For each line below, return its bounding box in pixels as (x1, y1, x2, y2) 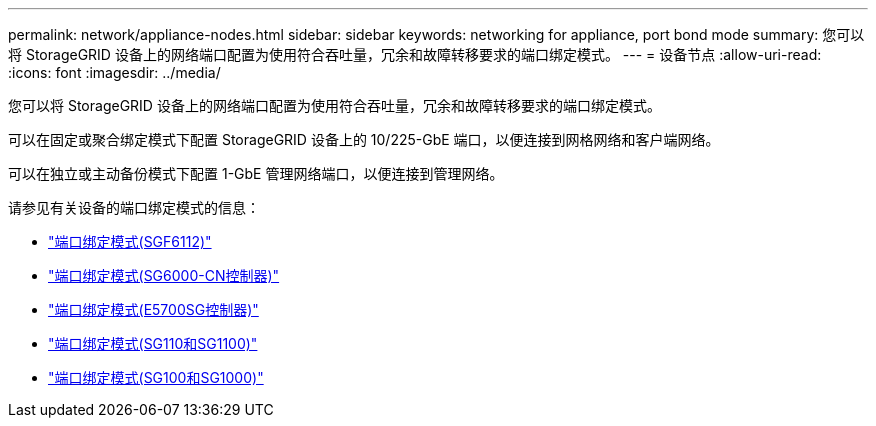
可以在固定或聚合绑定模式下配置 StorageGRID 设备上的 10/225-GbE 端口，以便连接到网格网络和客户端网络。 (8, 131, 720, 148)
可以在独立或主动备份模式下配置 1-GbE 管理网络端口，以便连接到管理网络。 (8, 165, 504, 182)
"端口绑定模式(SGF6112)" (48, 233, 212, 250)
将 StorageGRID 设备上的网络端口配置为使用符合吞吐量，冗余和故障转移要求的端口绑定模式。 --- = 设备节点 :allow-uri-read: (8, 46, 822, 63)
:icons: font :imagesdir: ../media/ (8, 64, 221, 81)
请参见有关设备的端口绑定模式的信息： (8, 199, 260, 216)
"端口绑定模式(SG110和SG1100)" (48, 335, 258, 352)
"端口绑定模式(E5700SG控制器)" (48, 301, 259, 318)
